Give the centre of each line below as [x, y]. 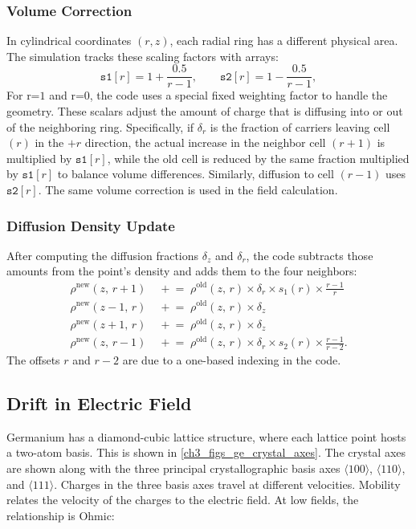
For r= [23, 95]
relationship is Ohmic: [61, 515]
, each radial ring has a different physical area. [284, 41]
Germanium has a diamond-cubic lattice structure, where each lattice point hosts [206, 436]
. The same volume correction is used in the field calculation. [188, 190]
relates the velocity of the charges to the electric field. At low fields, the [183, 500]
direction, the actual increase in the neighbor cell [205, 142]
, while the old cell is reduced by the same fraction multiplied [258, 158]
